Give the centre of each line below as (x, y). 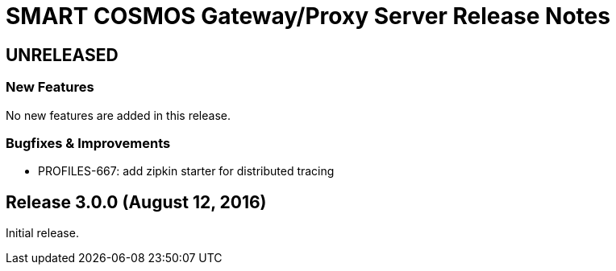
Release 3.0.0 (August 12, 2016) (136, 202)
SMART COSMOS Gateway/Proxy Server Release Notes (308, 16)
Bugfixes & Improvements (88, 143)
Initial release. (42, 233)
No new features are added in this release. (118, 115)
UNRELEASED (62, 55)
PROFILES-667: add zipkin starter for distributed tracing (186, 171)
